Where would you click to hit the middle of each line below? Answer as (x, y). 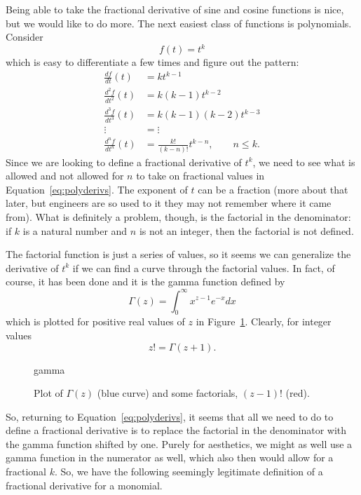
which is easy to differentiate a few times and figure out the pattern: (152, 62)
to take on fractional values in (200, 176)
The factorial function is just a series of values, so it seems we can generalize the (178, 254)
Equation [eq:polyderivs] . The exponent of (97, 189)
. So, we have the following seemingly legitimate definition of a (189, 472)
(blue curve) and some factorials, (168, 393)
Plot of (48, 393)
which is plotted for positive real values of (95, 321)
